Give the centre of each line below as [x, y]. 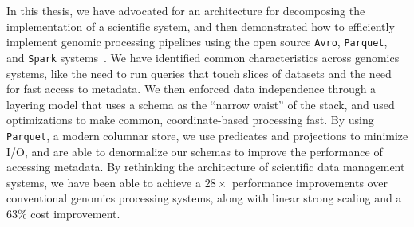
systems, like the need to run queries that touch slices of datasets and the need [199, 73]
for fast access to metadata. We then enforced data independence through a [191, 89]
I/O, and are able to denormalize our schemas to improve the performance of [195, 151]
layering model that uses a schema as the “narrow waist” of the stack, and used [201, 104]
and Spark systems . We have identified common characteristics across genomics [203, 57]
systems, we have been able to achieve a [104, 182]
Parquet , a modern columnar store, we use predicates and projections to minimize [207, 135]
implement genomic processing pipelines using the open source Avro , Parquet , [197, 42]
